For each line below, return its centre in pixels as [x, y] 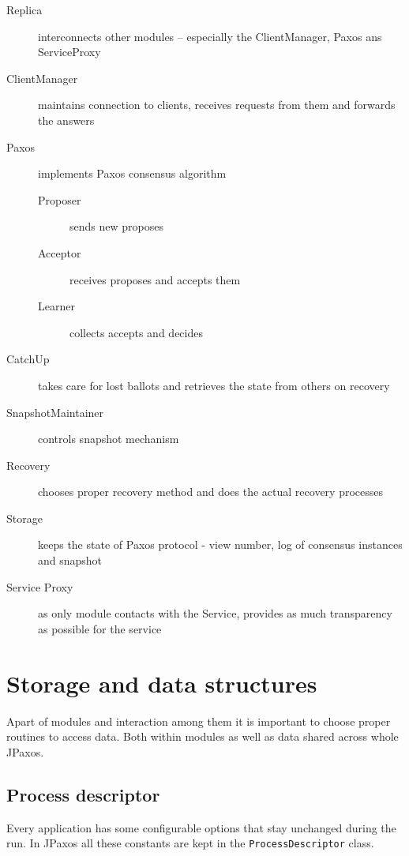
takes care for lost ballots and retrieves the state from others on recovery [214, 385]
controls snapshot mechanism [109, 439]
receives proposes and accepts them [155, 279]
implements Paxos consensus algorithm [132, 173]
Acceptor [60, 252]
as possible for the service [100, 628]
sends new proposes [116, 226]
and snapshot [70, 560]
